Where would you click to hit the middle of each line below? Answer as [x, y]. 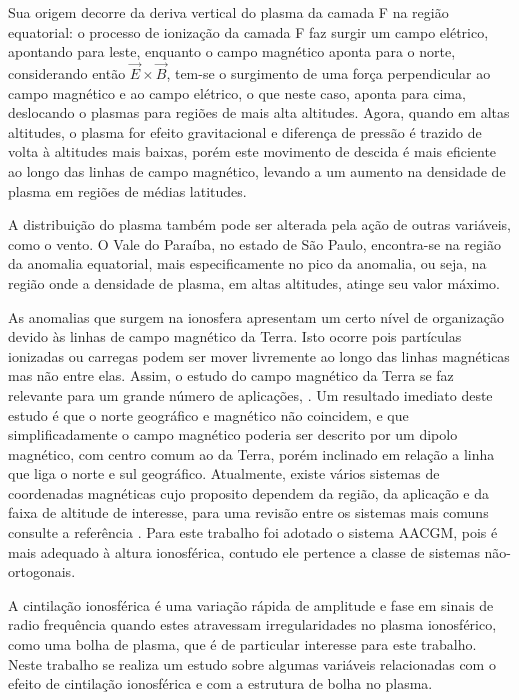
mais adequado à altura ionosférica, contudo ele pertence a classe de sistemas [244, 551]
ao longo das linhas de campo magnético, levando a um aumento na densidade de [257, 170]
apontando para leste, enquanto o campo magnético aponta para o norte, [232, 51]
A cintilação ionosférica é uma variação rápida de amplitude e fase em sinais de [251, 604]
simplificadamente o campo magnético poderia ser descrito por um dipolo [233, 434]
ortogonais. [42, 571]
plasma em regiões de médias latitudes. [127, 190]
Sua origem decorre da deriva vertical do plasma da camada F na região [228, 12]
